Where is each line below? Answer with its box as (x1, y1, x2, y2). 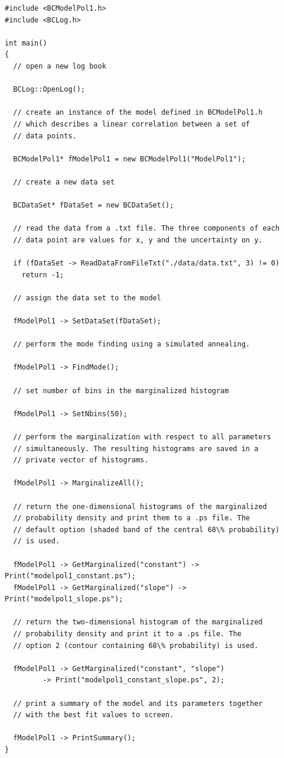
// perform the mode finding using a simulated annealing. (13, 340, 250, 349)
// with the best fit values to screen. (13, 711, 174, 720)
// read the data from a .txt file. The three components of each (13, 224, 280, 233)
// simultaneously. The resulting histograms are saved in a (13, 444, 259, 453)
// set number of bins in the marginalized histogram (13, 386, 229, 395)
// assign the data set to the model (13, 293, 161, 302)
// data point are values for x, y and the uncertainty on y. (13, 235, 263, 244)
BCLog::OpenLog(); (13, 85, 86, 94)
